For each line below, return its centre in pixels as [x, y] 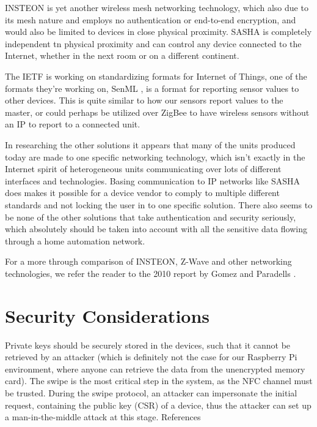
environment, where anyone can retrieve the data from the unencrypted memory [155, 368]
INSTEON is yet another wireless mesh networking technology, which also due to [157, 7]
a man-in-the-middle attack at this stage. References [103, 417]
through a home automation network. [75, 240]
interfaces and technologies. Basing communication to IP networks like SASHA [152, 180]
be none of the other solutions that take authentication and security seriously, [151, 217]
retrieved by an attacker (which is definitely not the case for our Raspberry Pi [151, 357]
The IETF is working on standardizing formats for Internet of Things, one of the [156, 76]
